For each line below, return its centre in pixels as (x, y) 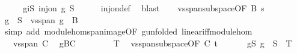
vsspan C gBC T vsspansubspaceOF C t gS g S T (152, 43)
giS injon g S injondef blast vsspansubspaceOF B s (144, 8)
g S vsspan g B (41, 19)
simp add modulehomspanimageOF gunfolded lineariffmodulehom (128, 31)
